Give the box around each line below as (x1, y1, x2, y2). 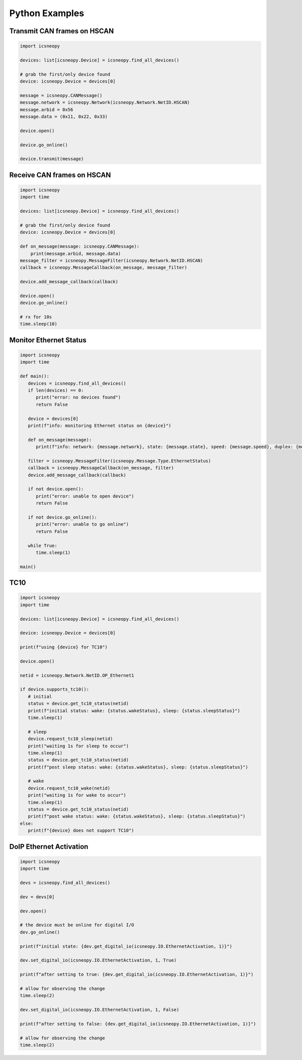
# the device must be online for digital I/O (20, 922, 134, 928)
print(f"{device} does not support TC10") (28, 828, 134, 834)
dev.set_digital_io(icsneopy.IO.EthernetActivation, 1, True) (20, 958, 177, 963)
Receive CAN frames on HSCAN (9, 170, 111, 179)
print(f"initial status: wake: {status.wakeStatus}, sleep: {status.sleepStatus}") (28, 708, 241, 713)
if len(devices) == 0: (28, 387, 84, 393)
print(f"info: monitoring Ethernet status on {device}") (28, 422, 172, 428)
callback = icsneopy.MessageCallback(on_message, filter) (28, 465, 174, 471)
